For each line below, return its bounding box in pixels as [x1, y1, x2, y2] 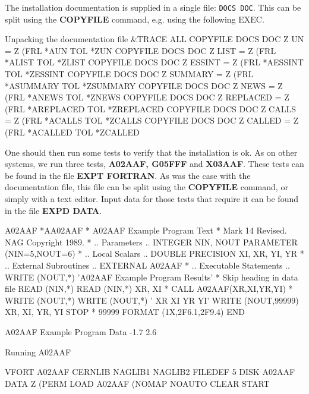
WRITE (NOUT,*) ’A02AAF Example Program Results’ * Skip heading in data [5, 270, 298, 283]
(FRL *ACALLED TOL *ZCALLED [5, 126, 140, 138]
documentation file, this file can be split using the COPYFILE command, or [5, 181, 288, 193]
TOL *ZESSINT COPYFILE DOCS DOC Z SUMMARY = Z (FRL [5, 68, 254, 80]
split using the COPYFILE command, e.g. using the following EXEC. [5, 12, 264, 25]
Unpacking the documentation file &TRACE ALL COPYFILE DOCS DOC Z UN [5, 33, 304, 45]
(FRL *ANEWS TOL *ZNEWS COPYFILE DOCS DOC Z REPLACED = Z [5, 91, 289, 103]
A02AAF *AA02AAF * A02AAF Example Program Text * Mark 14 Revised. [5, 224, 287, 237]
